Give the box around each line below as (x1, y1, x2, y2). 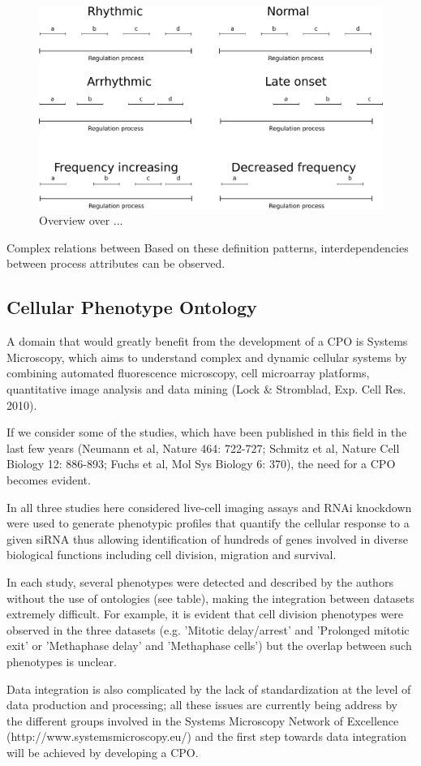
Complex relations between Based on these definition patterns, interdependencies (6, 239, 409, 256)
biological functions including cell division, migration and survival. (6, 546, 337, 563)
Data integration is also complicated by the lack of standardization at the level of (6, 680, 411, 697)
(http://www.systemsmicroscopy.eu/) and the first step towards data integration (6, 728, 407, 745)
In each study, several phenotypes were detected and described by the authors (6, 573, 393, 590)
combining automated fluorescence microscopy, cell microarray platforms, (6, 364, 370, 381)
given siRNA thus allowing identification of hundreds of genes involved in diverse (6, 530, 408, 547)
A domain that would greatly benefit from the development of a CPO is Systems (6, 333, 408, 350)
